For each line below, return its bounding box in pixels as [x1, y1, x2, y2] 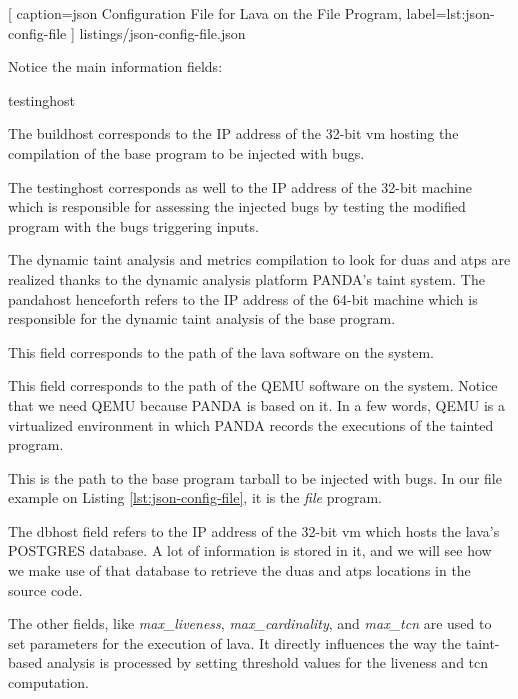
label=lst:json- [406, 3, 495, 23]
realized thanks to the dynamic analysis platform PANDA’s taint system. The [8, 268, 485, 289]
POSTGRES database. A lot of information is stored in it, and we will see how [8, 540, 492, 561]
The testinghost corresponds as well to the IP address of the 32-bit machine [8, 176, 472, 197]
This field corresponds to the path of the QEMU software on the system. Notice [8, 375, 498, 396]
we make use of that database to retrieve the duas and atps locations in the [8, 560, 471, 581]
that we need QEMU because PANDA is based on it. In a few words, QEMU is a [8, 394, 505, 415]
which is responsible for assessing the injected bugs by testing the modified [8, 196, 466, 217]
